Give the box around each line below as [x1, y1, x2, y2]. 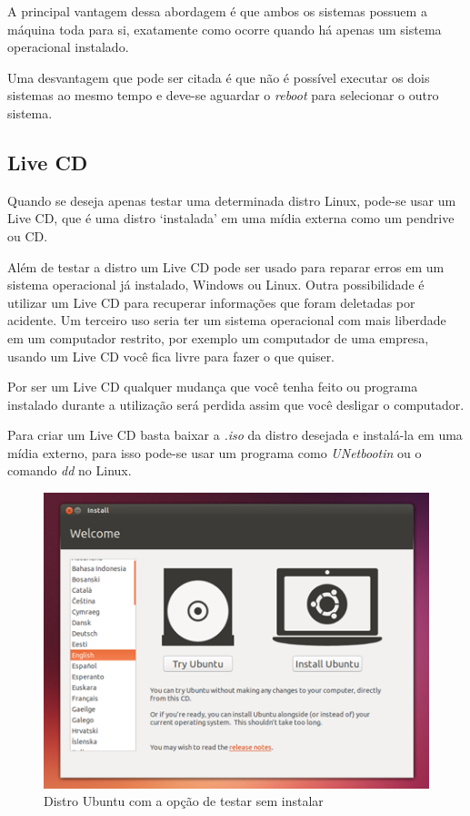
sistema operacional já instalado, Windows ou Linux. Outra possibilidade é [7, 275, 425, 294]
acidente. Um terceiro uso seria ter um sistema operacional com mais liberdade [7, 311, 446, 330]
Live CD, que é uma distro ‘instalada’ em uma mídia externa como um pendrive [7, 209, 455, 228]
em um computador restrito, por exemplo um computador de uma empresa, [7, 328, 429, 347]
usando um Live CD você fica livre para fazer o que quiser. [7, 346, 335, 365]
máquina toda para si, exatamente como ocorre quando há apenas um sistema [7, 19, 442, 38]
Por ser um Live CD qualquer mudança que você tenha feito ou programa [7, 377, 418, 396]
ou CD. [7, 226, 48, 245]
